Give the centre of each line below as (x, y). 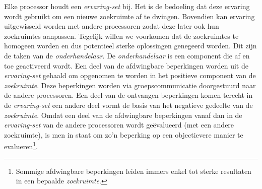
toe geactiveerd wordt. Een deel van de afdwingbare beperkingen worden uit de (126, 65)
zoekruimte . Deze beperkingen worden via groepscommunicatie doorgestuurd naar (130, 85)
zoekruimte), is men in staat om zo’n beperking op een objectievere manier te (124, 134)
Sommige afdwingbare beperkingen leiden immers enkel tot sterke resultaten (134, 171)
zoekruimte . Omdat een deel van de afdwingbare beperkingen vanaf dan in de (123, 115)
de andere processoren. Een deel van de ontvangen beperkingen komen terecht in (128, 95)
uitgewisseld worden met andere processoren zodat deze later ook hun (112, 26)
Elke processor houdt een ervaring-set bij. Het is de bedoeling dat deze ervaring (127, 6)
